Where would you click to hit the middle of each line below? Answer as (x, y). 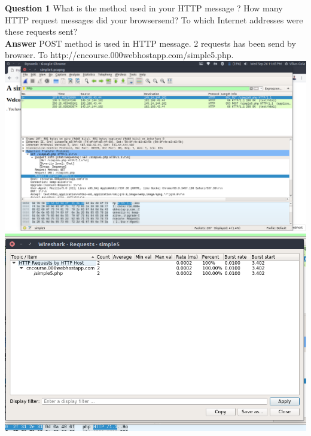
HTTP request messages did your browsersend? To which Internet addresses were (154, 19)
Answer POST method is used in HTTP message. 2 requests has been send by (150, 43)
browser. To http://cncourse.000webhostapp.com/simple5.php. (119, 55)
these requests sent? (41, 31)
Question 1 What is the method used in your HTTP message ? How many (144, 8)
